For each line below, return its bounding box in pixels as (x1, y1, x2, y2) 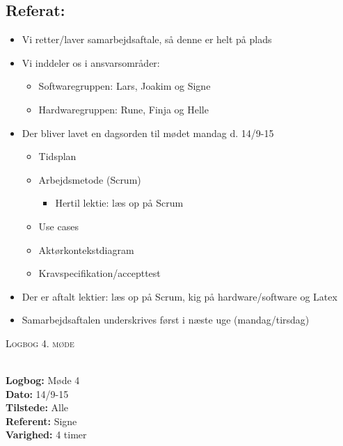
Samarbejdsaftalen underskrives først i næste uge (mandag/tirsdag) (22, 312, 310, 327)
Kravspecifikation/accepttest (38, 266, 161, 280)
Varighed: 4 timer (6, 427, 87, 442)
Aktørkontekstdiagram (38, 242, 134, 257)
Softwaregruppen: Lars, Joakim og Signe (38, 79, 211, 93)
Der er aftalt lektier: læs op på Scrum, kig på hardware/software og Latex (22, 289, 337, 303)
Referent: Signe (6, 413, 77, 428)
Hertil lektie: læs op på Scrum (55, 196, 184, 210)
